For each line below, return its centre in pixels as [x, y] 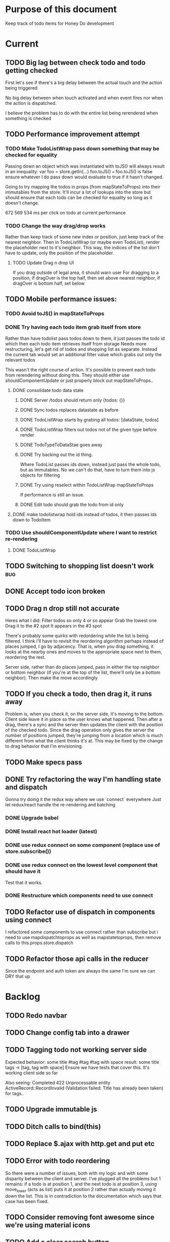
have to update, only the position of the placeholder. [60, 253]
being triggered [22, 88]
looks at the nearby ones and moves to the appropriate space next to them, [84, 652]
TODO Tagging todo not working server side [76, 1050]
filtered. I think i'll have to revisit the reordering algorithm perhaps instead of [84, 641]
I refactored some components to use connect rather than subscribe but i [82, 932]
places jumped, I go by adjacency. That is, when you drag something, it [79, 646]
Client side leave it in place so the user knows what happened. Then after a [83, 719]
